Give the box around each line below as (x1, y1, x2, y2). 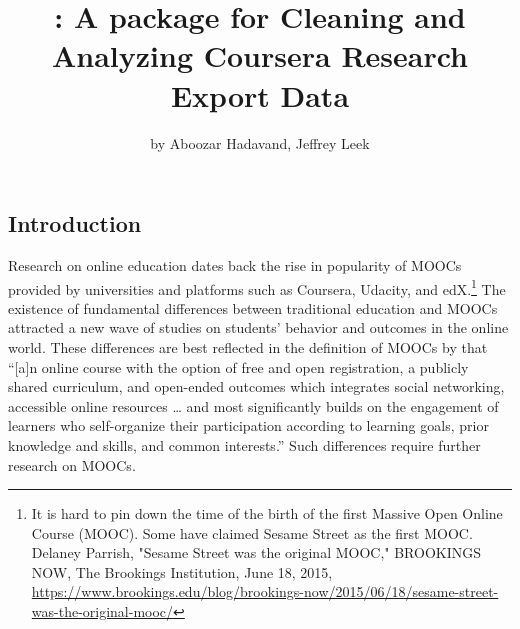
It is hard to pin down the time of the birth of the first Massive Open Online (31, 503, 503, 524)
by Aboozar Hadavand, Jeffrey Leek (150, 132, 370, 153)
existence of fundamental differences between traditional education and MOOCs (8, 297, 498, 318)
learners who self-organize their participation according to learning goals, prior (8, 415, 489, 436)
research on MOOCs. (8, 454, 136, 475)
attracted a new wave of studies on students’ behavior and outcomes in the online (8, 317, 509, 338)
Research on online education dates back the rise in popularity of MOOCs (8, 254, 462, 275)
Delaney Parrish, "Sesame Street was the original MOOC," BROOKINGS (31, 542, 482, 563)
